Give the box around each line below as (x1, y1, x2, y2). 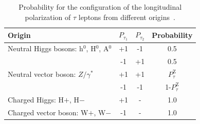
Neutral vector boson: (8, 68, 76, 79)
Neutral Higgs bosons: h (8, 43, 83, 54)
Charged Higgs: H (8, 94, 64, 105)
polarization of (25, 11, 71, 22)
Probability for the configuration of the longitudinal (19, 2, 182, 12)
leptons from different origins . (78, 11, 175, 22)
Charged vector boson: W (8, 107, 88, 117)
